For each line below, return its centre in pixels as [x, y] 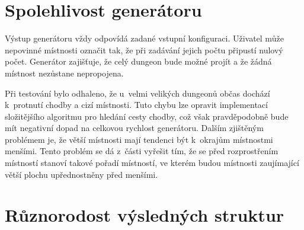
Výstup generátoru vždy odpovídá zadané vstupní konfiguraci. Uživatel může [144, 38]
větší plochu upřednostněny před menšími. [81, 174]
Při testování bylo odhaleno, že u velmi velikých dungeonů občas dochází [137, 93]
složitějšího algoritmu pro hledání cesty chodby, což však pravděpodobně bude [147, 116]
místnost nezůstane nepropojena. [64, 73]
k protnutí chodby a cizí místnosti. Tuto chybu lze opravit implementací [136, 105]
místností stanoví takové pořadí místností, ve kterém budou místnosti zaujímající [152, 163]
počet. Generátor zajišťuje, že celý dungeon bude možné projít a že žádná [138, 61]
